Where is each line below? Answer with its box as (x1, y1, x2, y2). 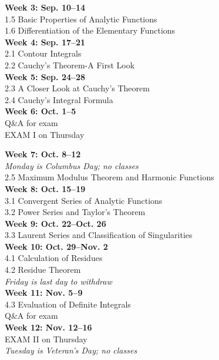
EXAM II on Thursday (5, 332, 87, 345)
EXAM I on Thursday (5, 128, 85, 140)
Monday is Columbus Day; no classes (5, 159, 139, 171)
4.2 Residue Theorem (5, 263, 81, 276)
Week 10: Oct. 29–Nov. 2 (5, 240, 108, 252)
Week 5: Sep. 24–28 (5, 70, 86, 82)
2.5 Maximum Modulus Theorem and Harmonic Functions (5, 171, 214, 183)
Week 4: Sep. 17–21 (5, 35, 86, 48)
